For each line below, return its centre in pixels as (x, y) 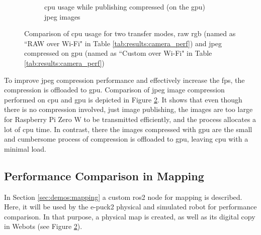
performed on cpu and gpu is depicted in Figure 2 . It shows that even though (123, 99)
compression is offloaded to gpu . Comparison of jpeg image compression (114, 90)
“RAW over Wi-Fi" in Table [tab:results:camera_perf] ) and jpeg (123, 43)
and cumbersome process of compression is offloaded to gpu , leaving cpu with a (126, 139)
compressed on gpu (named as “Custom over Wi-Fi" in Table (118, 53)
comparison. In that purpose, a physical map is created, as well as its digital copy (130, 216)
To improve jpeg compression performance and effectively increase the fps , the (124, 80)
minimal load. (25, 148)
